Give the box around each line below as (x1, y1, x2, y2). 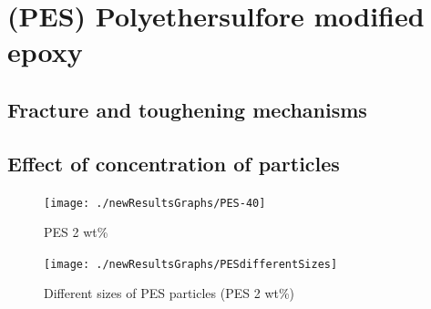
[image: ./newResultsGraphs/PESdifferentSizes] (44, 257, 338, 271)
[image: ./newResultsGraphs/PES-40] (44, 196, 266, 210)
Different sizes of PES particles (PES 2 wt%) (44, 283, 295, 303)
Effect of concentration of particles (7, 149, 340, 177)
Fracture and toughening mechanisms (7, 95, 367, 123)
